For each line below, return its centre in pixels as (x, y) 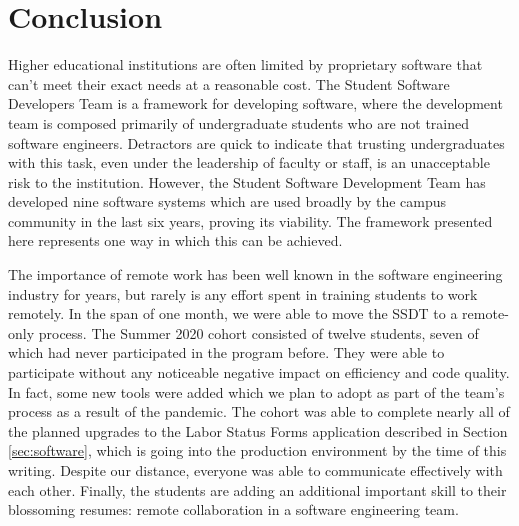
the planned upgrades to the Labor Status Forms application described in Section (258, 430)
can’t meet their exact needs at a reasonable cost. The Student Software (229, 83)
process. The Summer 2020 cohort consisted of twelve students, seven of (258, 332)
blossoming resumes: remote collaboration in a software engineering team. (233, 509)
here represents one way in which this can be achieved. (175, 240)
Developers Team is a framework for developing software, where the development (255, 103)
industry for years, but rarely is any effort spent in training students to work (243, 293)
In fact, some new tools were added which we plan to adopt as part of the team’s (256, 391)
